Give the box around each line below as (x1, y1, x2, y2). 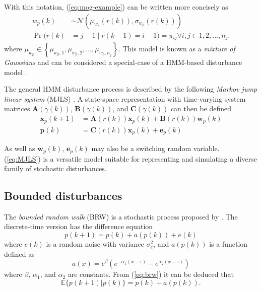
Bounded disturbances (4, 188, 122, 203)
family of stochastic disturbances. (4, 163, 107, 174)
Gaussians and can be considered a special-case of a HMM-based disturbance (4, 57, 242, 67)
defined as (4, 248, 35, 259)
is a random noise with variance (46, 239, 144, 249)
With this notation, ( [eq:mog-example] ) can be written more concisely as (4, 2, 228, 12)
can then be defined (170, 103, 232, 114)
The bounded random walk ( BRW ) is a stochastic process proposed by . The (4, 211, 238, 222)
